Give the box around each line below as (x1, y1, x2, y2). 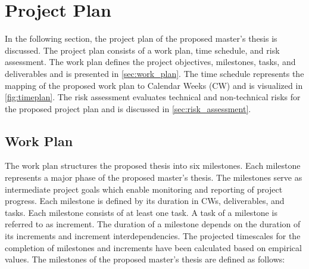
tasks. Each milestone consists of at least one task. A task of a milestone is (5, 206, 277, 218)
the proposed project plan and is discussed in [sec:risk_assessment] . (5, 102, 251, 115)
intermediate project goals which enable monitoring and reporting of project (5, 183, 283, 195)
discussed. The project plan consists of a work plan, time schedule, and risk (5, 44, 280, 56)
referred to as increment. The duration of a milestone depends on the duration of (5, 218, 301, 230)
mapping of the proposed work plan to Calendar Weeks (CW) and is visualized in (5, 79, 303, 91)
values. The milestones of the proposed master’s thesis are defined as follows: (5, 253, 285, 265)
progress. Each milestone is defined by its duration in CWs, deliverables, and (5, 194, 285, 207)
